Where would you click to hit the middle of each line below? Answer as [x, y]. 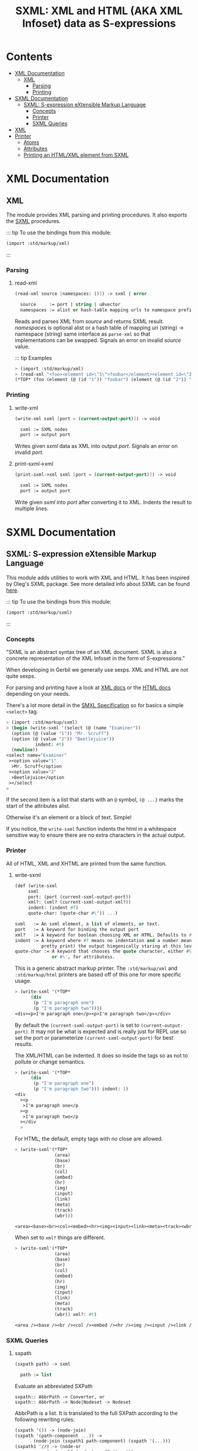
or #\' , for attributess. [84, 957]
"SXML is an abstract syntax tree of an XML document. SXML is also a [91, 652]
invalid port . [29, 452]
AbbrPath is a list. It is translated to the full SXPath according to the [96, 1413]
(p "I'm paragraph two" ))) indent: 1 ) [81, 1089]
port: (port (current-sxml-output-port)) [80, 897]
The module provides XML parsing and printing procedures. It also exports [97, 215]
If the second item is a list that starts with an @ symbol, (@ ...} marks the [95, 799]
